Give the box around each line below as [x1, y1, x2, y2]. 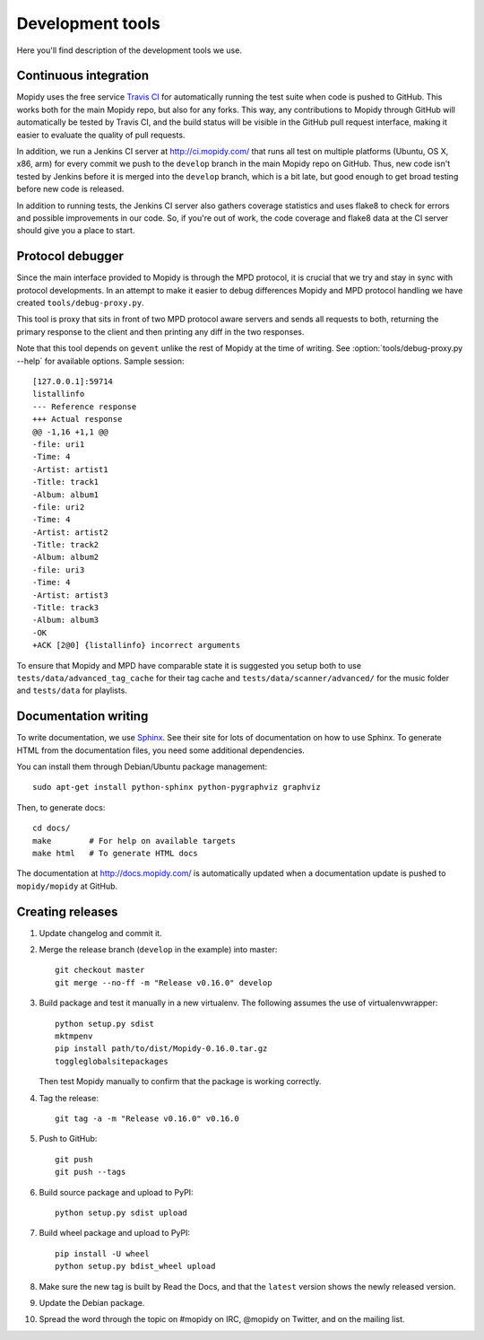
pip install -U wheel [55, 1248, 150, 1258]
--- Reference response [32, 401, 137, 412]
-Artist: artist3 [32, 590, 108, 600]
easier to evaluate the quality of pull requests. [16, 129, 186, 140]
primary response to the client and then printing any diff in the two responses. [16, 326, 305, 337]
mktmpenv [55, 1031, 93, 1041]
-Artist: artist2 [32, 527, 108, 538]
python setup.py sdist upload [55, 1207, 188, 1218]
